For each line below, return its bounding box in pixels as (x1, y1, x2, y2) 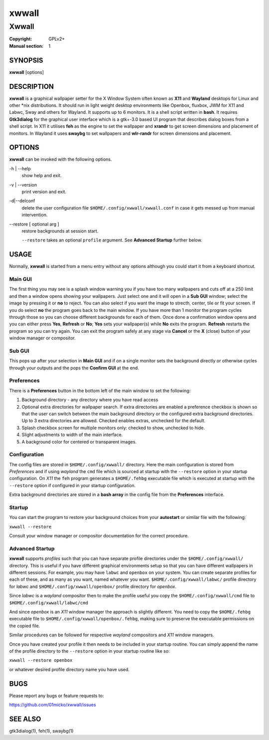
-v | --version (9, 182, 37, 188)
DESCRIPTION (9, 82, 54, 91)
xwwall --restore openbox (9, 658, 73, 663)
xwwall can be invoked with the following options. (9, 156, 112, 162)
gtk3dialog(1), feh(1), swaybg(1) (9, 728, 74, 734)
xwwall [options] (9, 69, 44, 75)
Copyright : (9, 36, 32, 42)
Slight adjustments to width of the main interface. (21, 432, 123, 438)
